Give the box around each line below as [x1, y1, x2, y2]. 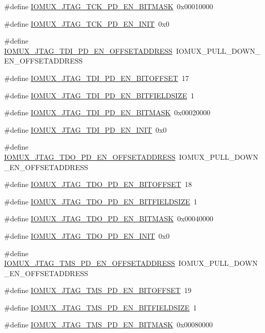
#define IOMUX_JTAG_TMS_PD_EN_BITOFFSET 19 [4, 285, 192, 296]
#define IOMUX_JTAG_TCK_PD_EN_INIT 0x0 [4, 18, 170, 29]
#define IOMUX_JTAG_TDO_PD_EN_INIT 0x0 [4, 230, 170, 241]
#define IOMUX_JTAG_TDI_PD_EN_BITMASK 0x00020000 [4, 107, 211, 118]
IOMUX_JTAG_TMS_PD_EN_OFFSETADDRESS [4, 258, 175, 268]
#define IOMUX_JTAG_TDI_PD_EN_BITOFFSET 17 [4, 72, 189, 83]
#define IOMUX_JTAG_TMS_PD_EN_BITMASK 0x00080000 [4, 319, 213, 330]
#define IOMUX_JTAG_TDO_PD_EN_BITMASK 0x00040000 [4, 213, 214, 224]
